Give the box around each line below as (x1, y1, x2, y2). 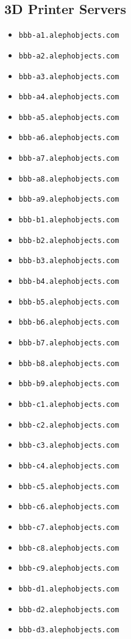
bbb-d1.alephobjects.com (18, 584, 119, 593)
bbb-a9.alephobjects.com (18, 195, 119, 204)
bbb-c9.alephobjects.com (18, 564, 119, 573)
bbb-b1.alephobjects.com (18, 216, 119, 225)
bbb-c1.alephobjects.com (18, 400, 119, 409)
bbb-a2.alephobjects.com (18, 51, 119, 60)
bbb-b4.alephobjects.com (18, 277, 119, 286)
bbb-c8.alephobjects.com (18, 543, 119, 553)
